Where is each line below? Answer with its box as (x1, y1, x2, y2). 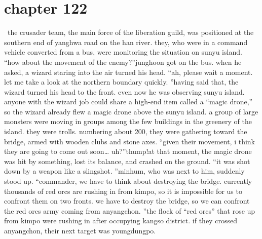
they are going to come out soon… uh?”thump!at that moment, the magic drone (4, 146, 252, 156)
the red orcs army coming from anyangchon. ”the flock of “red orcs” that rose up (4, 205, 255, 216)
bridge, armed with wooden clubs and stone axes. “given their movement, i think (4, 136, 255, 146)
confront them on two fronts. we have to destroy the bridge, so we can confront (4, 195, 250, 206)
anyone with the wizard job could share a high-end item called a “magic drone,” (4, 96, 253, 107)
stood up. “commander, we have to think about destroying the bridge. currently (4, 176, 252, 186)
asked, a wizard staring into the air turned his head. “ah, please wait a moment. (4, 66, 253, 77)
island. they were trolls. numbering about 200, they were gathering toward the (4, 126, 247, 137)
